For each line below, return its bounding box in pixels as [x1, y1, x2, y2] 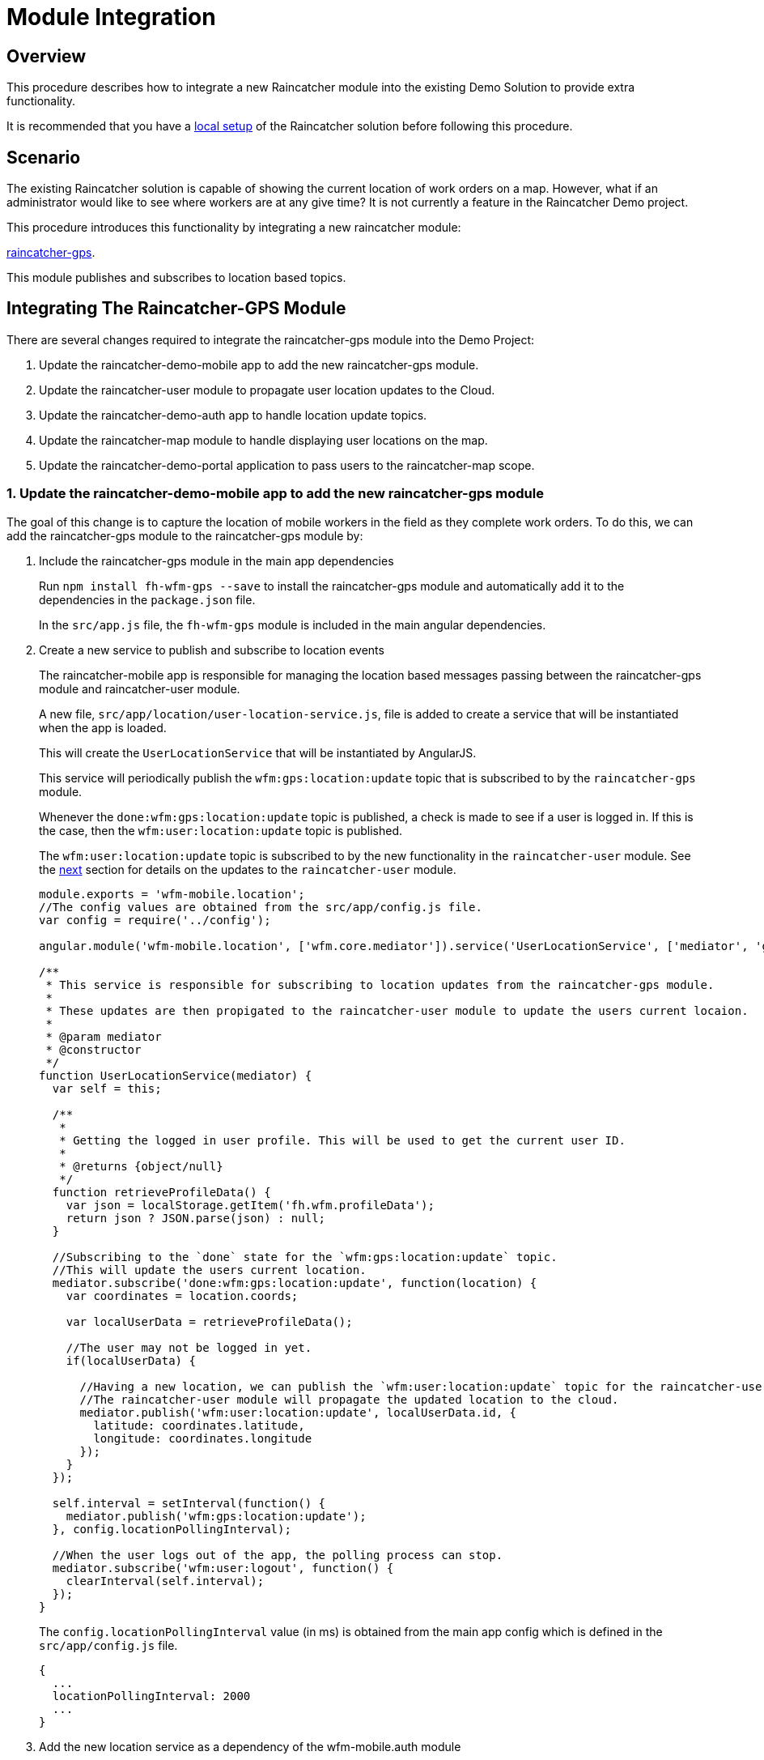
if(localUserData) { [66, 1353, 196, 1367]
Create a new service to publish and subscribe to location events [39, 642, 384, 657]
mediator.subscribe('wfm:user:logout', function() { [52, 1561, 394, 1575]
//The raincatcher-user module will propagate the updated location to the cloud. [79, 1392, 619, 1406]
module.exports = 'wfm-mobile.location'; [39, 887, 305, 901]
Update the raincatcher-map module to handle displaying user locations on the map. [39, 433, 488, 447]
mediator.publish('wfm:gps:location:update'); [66, 1509, 367, 1523]
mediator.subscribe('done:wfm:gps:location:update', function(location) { [52, 1276, 537, 1289]
